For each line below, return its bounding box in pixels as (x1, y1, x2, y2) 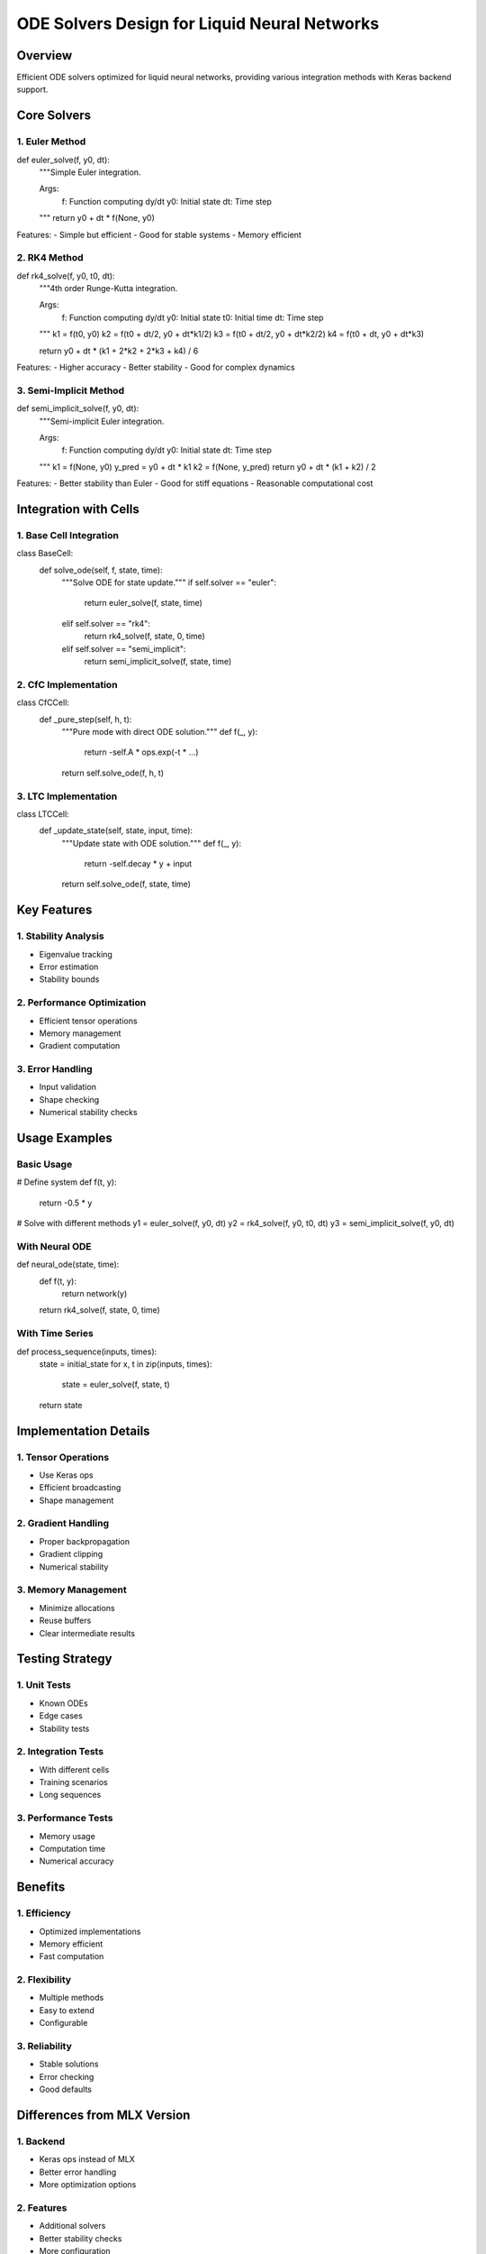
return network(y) (61, 1288, 128, 1299)
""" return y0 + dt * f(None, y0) (39, 213, 155, 224)
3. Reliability (16, 2039, 72, 2052)
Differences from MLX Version (16, 2107, 191, 2122)
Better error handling (39, 2167, 117, 2177)
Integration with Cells (16, 501, 139, 517)
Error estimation (39, 961, 99, 972)
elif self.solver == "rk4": (61, 618, 150, 628)
